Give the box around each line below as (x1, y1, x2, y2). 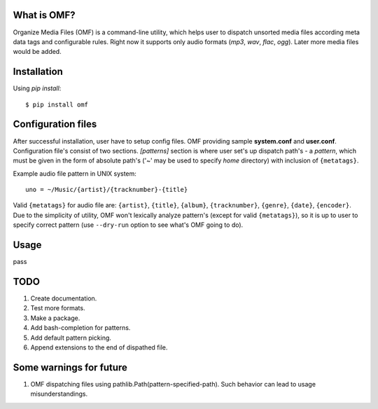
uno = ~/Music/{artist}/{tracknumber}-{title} (25, 186, 188, 194)
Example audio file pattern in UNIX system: (13, 169, 136, 178)
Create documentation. (30, 294, 97, 303)
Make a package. (30, 314, 80, 322)
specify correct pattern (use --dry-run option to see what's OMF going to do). (13, 221, 244, 229)
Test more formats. (30, 304, 85, 312)
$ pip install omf (25, 100, 89, 109)
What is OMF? (13, 9, 76, 21)
